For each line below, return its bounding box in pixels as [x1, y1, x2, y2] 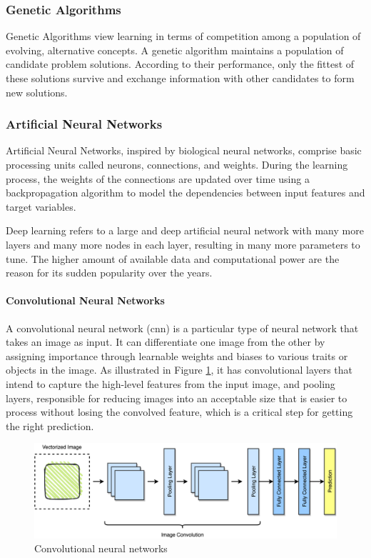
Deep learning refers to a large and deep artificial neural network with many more [6, 223, 364, 238]
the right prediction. [6, 418, 94, 433]
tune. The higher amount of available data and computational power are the [6, 251, 340, 266]
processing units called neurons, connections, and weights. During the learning [6, 157, 348, 171]
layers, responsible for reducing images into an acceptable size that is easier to [6, 390, 347, 405]
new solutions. [6, 84, 68, 99]
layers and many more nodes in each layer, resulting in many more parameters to [6, 236, 360, 251]
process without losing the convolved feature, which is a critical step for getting [6, 404, 353, 419]
